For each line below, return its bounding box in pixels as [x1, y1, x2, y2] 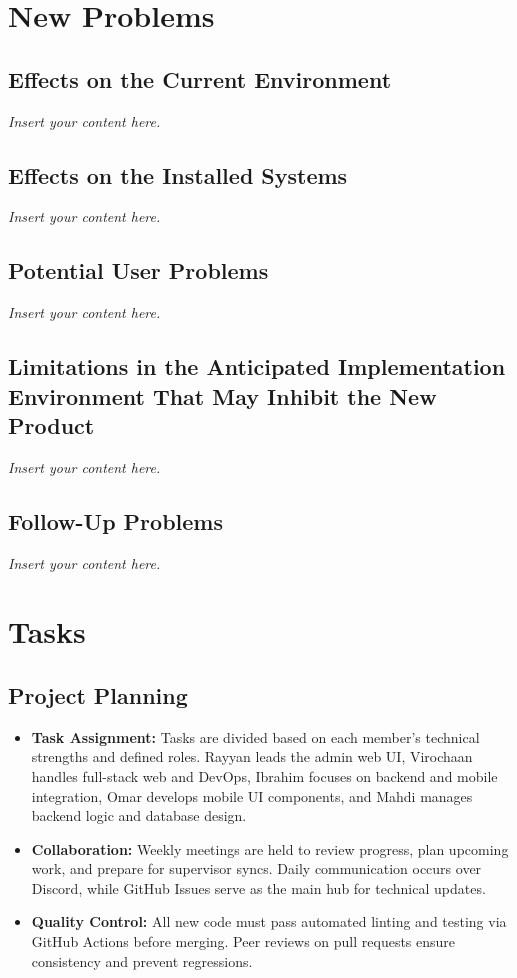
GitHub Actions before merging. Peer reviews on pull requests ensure [31, 931, 456, 952]
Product [8, 409, 95, 440]
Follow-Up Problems [8, 505, 223, 536]
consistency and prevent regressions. [31, 950, 253, 971]
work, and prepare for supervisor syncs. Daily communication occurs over [31, 858, 482, 879]
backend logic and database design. [31, 805, 247, 826]
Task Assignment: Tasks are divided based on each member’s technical [31, 726, 480, 747]
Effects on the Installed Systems [8, 159, 348, 190]
